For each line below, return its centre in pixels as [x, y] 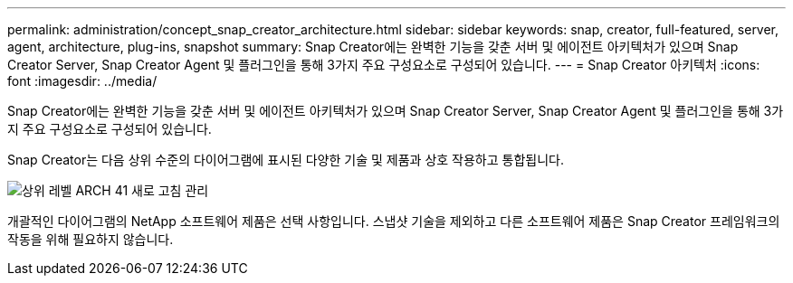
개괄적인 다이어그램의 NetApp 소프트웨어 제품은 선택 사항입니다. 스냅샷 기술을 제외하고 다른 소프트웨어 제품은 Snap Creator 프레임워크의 [394, 221]
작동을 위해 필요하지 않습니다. [91, 239]
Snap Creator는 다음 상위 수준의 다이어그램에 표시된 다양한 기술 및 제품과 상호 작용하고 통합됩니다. [286, 160]
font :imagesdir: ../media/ [82, 81]
